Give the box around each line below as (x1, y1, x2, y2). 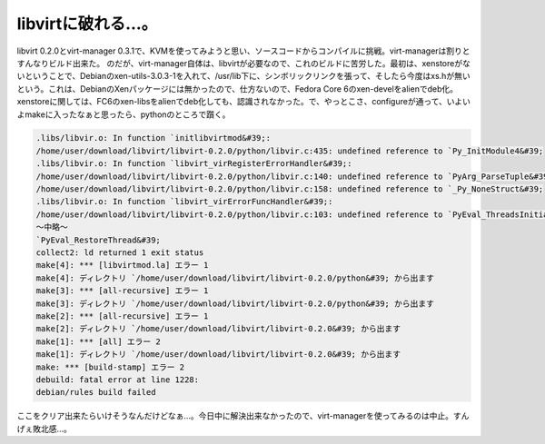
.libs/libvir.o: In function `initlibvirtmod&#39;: (35, 133, 272, 143)
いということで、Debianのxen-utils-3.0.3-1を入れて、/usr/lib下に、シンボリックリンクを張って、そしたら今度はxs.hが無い (16, 71, 471, 82)
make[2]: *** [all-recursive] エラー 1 (35, 311, 209, 321)
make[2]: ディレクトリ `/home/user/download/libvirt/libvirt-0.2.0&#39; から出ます (35, 323, 401, 334)
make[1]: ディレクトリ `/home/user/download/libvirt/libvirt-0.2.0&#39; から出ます (35, 350, 401, 360)
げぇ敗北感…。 (16, 423, 73, 434)
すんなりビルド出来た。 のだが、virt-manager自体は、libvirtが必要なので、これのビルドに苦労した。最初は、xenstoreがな (16, 57, 471, 68)
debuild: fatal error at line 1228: (35, 374, 200, 385)
